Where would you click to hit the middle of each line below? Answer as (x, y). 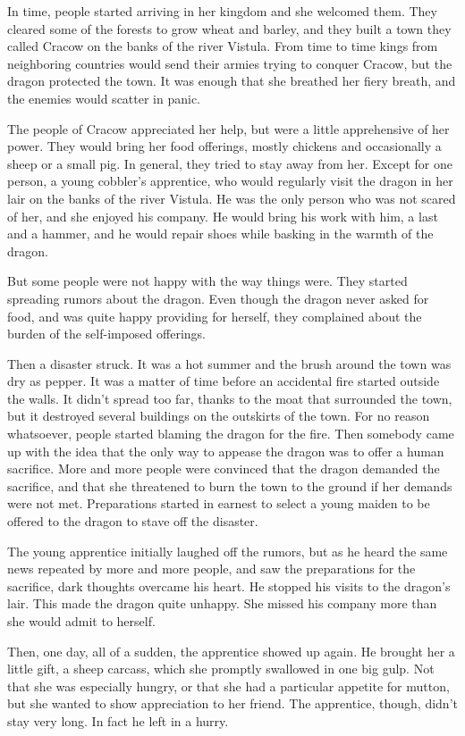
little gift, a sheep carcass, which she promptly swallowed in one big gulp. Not (221, 669)
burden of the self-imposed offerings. (106, 334)
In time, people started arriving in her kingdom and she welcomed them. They (222, 11)
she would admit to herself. (81, 621)
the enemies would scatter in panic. (104, 98)
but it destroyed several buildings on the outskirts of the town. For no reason (219, 416)
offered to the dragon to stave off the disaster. (133, 521)
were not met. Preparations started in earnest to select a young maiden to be (219, 503)
